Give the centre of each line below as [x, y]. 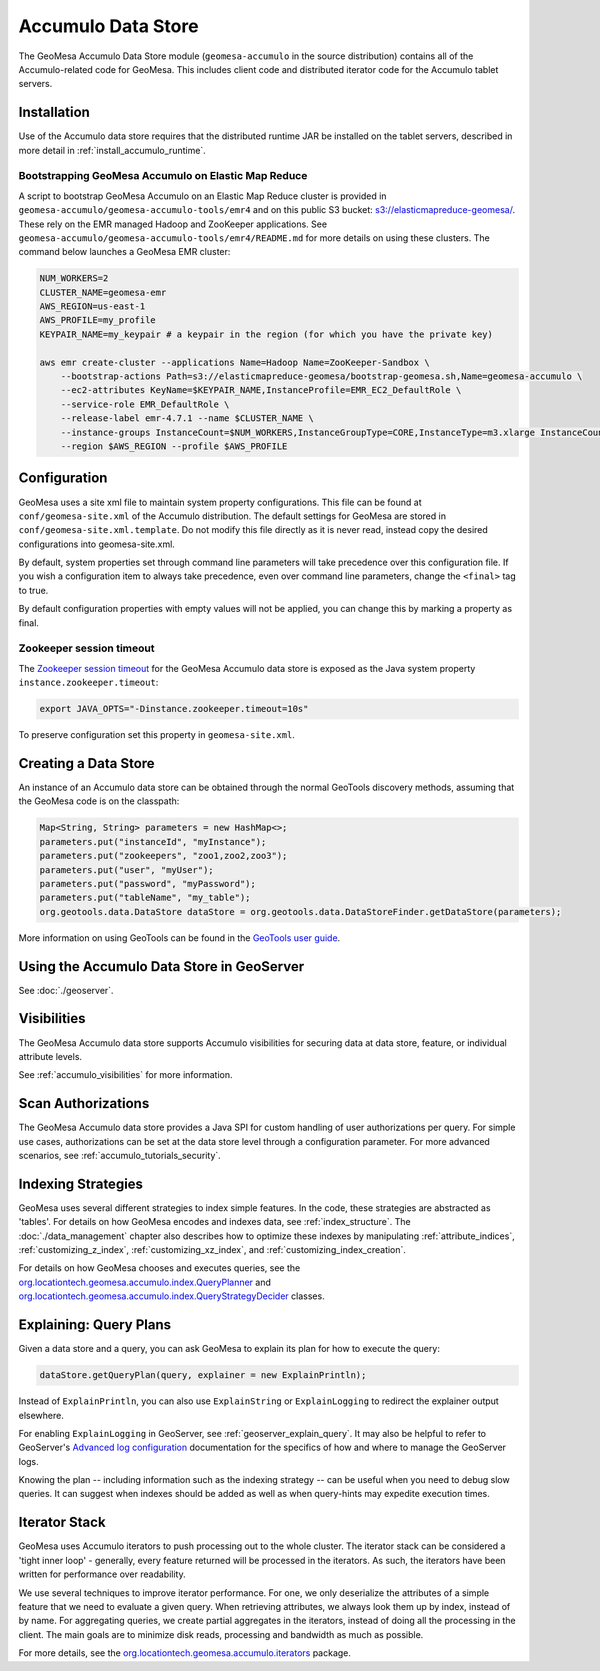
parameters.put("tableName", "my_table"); [145, 898]
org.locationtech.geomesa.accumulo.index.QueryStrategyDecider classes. [171, 1296]
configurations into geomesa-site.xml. [96, 544]
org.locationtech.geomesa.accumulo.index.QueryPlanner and [145, 1282]
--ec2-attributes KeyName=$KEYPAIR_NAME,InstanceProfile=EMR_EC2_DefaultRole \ [261, 390]
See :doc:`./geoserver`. [66, 990]
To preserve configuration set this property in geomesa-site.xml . [156, 735]
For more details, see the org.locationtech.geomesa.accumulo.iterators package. [185, 1653]
